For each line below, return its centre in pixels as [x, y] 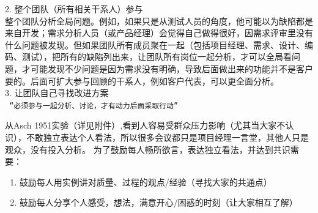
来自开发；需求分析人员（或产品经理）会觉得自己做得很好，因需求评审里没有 [159, 33]
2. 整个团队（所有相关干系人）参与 [74, 9]
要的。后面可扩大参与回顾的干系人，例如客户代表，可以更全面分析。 [142, 80]
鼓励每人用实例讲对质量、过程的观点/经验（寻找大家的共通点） [146, 181]
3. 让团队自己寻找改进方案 [57, 93]
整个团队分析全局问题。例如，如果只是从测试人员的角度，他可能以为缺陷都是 [159, 21]
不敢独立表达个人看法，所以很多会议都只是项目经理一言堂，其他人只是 [167, 137]
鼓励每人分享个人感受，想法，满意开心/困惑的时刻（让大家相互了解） [158, 202]
